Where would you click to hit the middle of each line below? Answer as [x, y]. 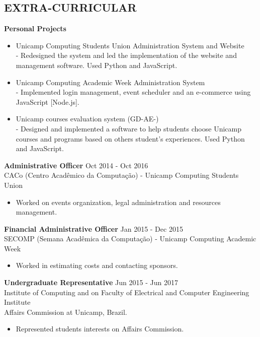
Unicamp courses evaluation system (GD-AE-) [87, 119]
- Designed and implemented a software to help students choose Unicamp [128, 128]
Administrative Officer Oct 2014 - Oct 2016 [76, 165]
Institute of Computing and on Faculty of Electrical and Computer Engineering [127, 292]
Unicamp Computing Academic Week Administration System [110, 82]
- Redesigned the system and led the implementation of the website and [126, 55]
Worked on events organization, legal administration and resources [118, 202]
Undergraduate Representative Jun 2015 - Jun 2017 [91, 282]
